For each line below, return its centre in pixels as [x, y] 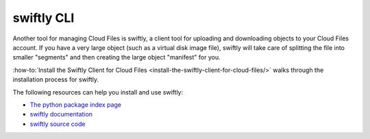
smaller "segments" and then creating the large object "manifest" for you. [116, 58]
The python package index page [76, 104]
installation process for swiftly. [56, 79]
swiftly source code [58, 124]
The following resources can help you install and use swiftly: [98, 92]
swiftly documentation [61, 114]
